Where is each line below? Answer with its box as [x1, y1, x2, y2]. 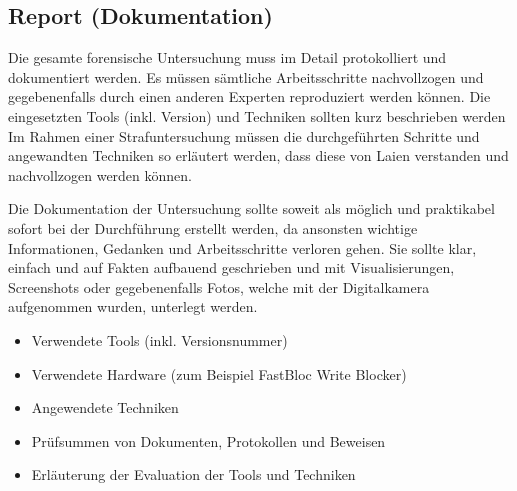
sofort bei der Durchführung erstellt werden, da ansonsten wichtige [8, 217, 418, 238]
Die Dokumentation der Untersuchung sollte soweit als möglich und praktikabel [8, 198, 495, 219]
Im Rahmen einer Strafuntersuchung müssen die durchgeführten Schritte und [8, 125, 480, 146]
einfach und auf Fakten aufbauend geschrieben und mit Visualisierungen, [8, 257, 455, 278]
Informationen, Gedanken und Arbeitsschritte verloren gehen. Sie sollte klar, [8, 237, 477, 258]
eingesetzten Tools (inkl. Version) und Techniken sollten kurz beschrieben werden [8, 105, 506, 126]
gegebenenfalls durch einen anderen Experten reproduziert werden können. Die [8, 86, 491, 107]
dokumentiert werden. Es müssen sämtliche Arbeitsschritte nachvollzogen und [8, 66, 484, 87]
